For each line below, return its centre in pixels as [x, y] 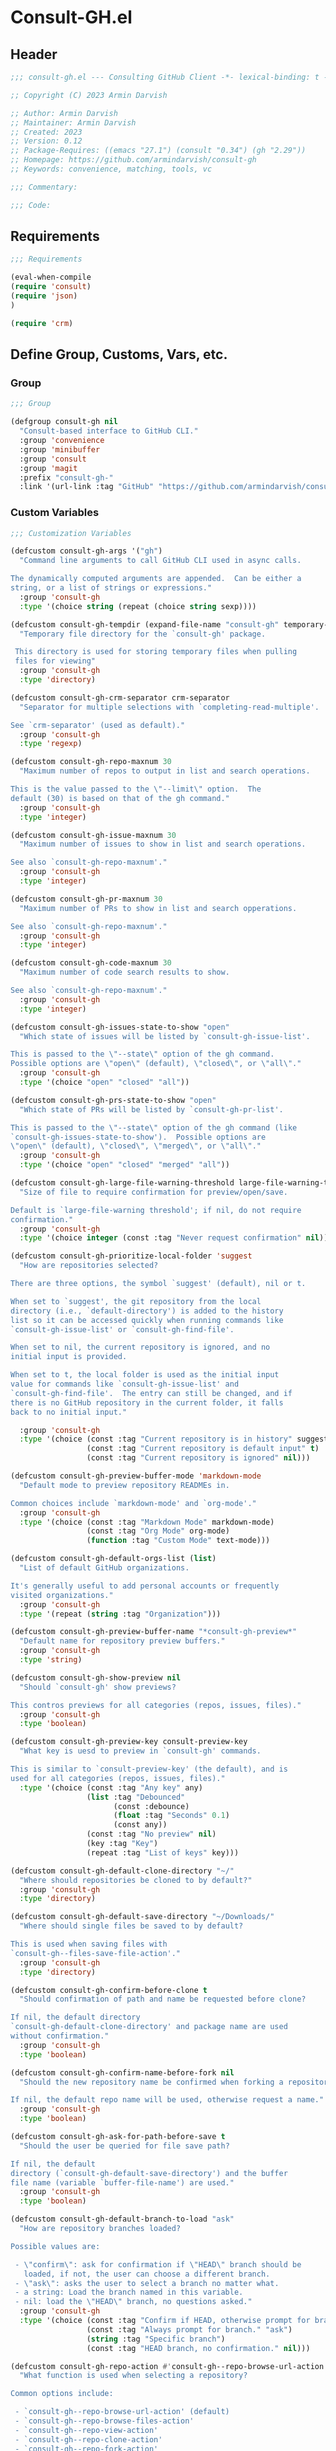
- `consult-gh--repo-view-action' [86, 2430]
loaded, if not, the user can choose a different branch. [147, 2274]
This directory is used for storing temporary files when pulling [156, 652]
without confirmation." [60, 2036]
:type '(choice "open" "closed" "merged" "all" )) [124, 1165]
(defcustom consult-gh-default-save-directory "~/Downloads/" [142, 1917]
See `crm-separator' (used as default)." [98, 725]
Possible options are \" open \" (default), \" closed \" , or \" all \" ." [156, 1064]
